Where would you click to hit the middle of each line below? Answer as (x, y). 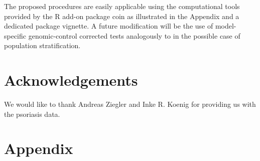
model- (226, 26)
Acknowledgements (71, 80)
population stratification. (42, 45)
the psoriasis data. (32, 114)
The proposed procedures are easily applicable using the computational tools (122, 6)
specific (15, 35)
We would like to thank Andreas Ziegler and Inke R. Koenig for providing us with (130, 104)
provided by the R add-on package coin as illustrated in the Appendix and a (122, 16)
